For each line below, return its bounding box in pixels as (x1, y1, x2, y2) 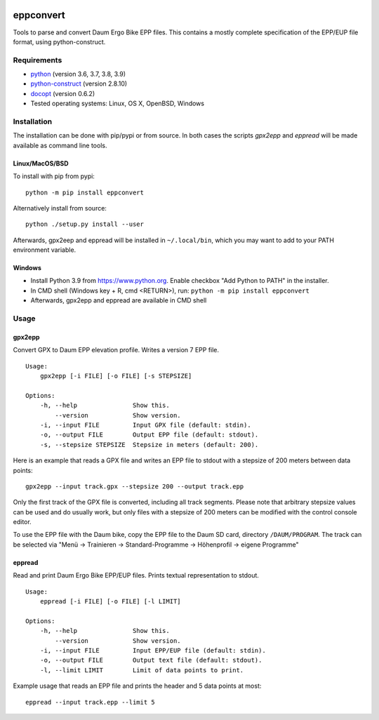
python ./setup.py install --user (25, 220, 144, 228)
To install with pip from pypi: (13, 172, 95, 180)
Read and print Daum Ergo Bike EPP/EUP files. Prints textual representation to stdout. (13, 571, 260, 580)
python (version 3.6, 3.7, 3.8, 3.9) (30, 70, 126, 79)
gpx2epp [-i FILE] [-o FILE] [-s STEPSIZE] (39, 372, 192, 380)
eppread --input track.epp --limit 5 (25, 698, 156, 706)
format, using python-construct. (13, 37, 106, 46)
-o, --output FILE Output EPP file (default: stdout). (39, 431, 259, 439)
